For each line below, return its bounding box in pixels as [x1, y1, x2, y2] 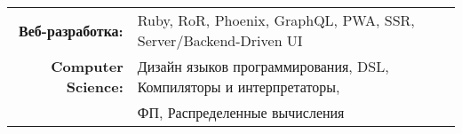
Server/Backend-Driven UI [137, 30, 303, 51]
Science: [66, 76, 123, 97]
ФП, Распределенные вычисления [137, 102, 345, 122]
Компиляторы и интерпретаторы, [137, 76, 340, 97]
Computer [51, 56, 123, 76]
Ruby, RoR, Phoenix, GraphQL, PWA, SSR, [137, 10, 415, 30]
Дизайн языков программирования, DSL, [137, 56, 389, 76]
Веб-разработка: [19, 20, 123, 41]
